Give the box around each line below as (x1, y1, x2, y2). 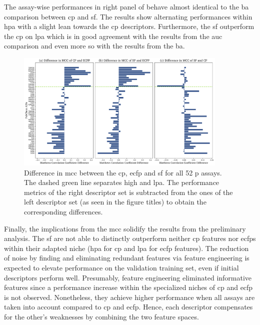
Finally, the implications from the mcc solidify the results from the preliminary (4, 223, 246, 233)
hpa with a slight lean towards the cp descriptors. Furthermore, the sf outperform (4, 21, 254, 31)
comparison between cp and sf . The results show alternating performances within (4, 11, 252, 21)
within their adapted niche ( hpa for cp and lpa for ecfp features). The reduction (4, 242, 249, 253)
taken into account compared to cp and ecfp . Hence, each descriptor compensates (4, 301, 253, 312)
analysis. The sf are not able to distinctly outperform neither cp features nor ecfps (4, 233, 256, 243)
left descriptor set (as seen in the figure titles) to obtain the (24, 196, 206, 207)
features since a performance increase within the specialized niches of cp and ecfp (4, 282, 253, 292)
